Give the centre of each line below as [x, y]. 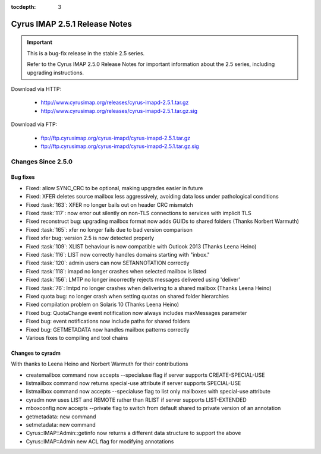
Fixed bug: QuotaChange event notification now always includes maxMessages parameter [136, 313]
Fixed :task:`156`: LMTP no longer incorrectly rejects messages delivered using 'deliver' [133, 280]
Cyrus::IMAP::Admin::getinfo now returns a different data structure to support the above [133, 433]
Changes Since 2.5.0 [42, 162]
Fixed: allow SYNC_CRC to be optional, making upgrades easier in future [114, 188]
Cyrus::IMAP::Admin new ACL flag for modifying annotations [100, 441]
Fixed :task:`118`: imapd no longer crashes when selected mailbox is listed [116, 271]
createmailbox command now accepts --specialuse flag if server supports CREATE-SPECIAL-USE [146, 375]
